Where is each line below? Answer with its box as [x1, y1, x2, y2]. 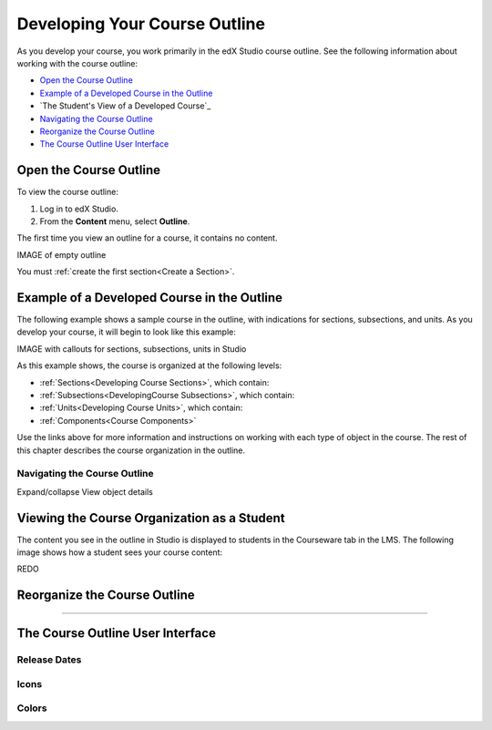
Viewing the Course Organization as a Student [16, 510, 286, 526]
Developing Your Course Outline [16, 14, 266, 34]
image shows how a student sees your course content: [16, 547, 223, 558]
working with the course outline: [16, 57, 138, 68]
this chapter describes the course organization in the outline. [16, 445, 246, 456]
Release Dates [16, 653, 82, 666]
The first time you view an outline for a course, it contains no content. [16, 232, 278, 243]
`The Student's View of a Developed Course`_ [39, 100, 211, 111]
